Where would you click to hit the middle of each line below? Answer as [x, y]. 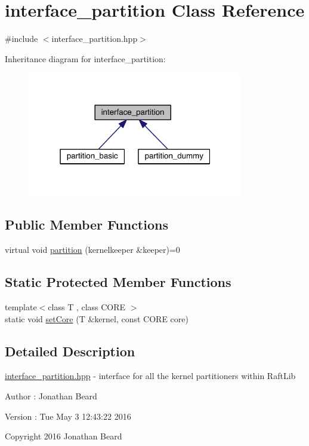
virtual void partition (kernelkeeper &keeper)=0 [92, 250]
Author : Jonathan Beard [51, 396]
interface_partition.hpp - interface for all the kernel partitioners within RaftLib [150, 376]
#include [21, 39]
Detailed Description [70, 351]
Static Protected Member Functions [118, 282]
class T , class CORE [87, 307]
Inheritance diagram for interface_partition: [85, 58]
